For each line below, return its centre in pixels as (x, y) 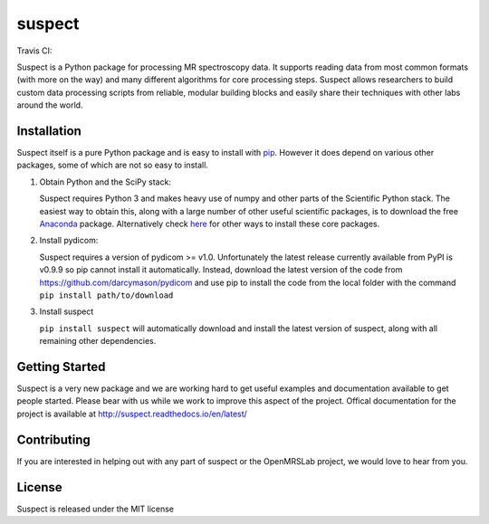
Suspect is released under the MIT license (96, 509)
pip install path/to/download (106, 295)
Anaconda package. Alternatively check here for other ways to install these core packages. (210, 224)
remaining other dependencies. (98, 341)
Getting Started (61, 367)
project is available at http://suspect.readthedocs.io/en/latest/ (132, 414)
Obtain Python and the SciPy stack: (105, 182)
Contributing (53, 439)
